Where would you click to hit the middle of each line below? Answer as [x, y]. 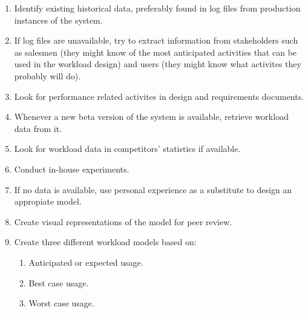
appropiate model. [48, 201]
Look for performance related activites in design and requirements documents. [159, 96]
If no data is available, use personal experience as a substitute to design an [153, 189]
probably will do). [48, 75]
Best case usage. [59, 282]
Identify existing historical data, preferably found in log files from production [157, 8]
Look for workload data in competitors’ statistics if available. [127, 149]
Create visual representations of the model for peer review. [123, 221]
